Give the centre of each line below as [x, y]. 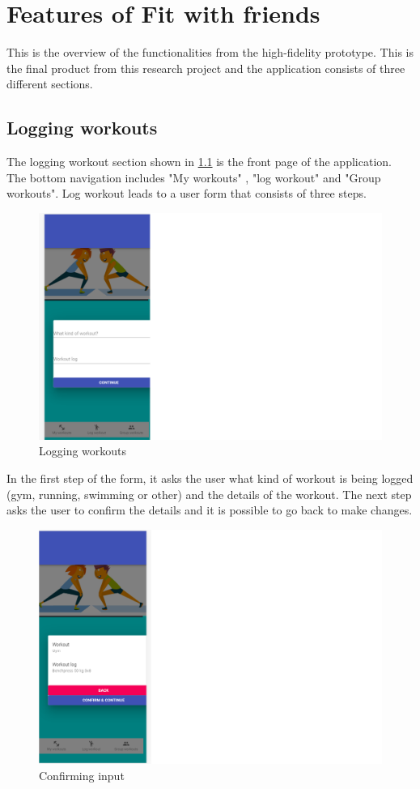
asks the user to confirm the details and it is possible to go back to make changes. [210, 510]
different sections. [50, 84]
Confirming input [82, 775]
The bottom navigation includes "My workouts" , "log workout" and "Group [194, 177]
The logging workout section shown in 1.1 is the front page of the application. [199, 162]
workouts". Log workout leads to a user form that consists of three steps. [187, 193]
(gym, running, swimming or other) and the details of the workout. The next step [209, 494]
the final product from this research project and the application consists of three [206, 68]
